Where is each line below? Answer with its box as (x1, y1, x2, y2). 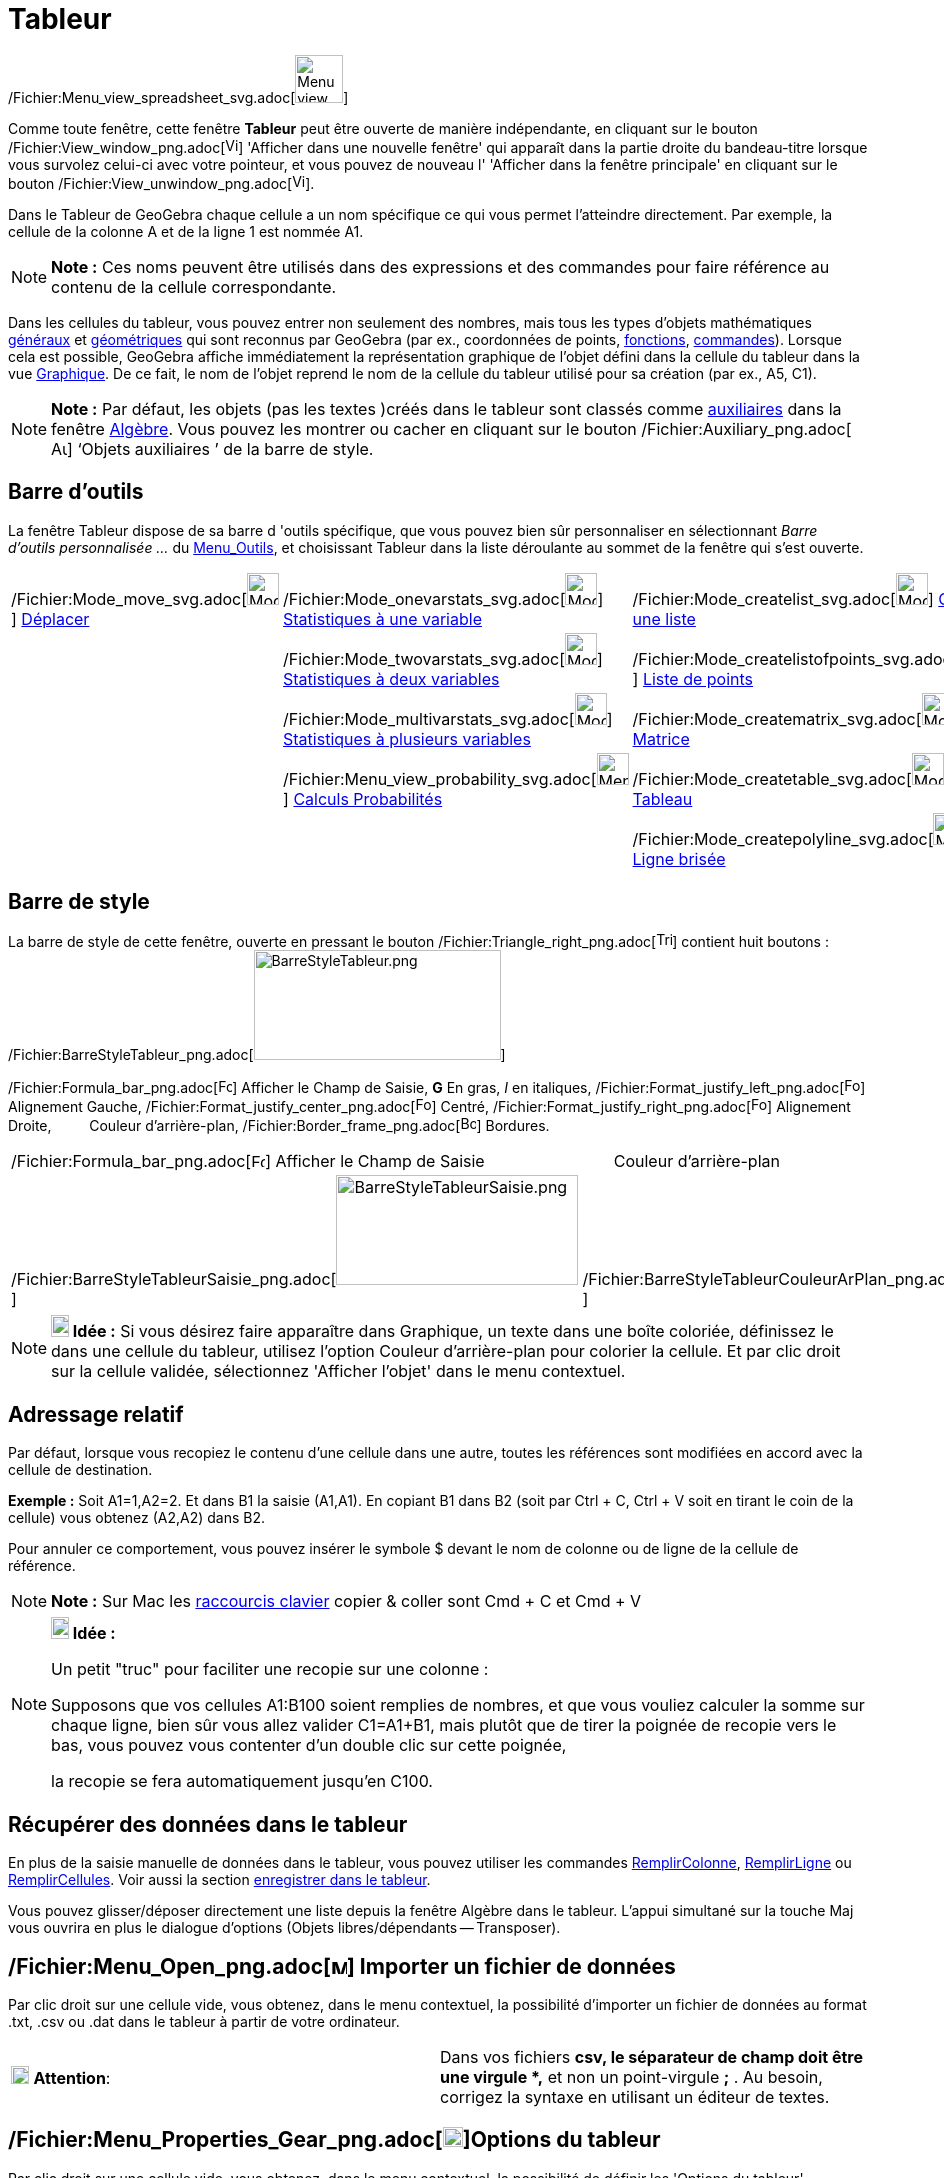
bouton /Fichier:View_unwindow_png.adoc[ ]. (8, 174, 315, 192)
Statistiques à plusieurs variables (283, 728, 531, 749)
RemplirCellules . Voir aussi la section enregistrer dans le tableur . (8, 1871, 431, 1889)
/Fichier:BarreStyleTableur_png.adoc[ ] (8, 1046, 506, 1064)
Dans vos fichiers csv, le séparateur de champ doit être (440, 2046, 863, 2067)
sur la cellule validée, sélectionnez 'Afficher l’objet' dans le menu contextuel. (51, 1361, 626, 1382)
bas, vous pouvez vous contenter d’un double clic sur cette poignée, (51, 1735, 567, 1756)
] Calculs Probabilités (283, 788, 443, 809)
